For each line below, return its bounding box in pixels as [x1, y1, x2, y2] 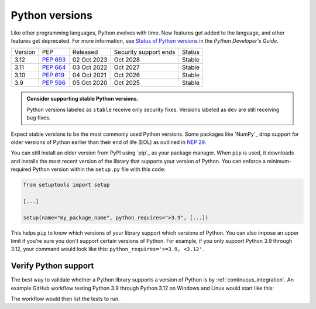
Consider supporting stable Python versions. [26, 95, 139, 102]
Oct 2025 [114, 79, 140, 87]
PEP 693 [42, 56, 66, 64]
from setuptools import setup [23, 181, 110, 188]
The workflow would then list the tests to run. [11, 296, 120, 303]
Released [72, 48, 98, 56]
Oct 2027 [114, 63, 140, 71]
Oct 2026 [114, 71, 140, 79]
